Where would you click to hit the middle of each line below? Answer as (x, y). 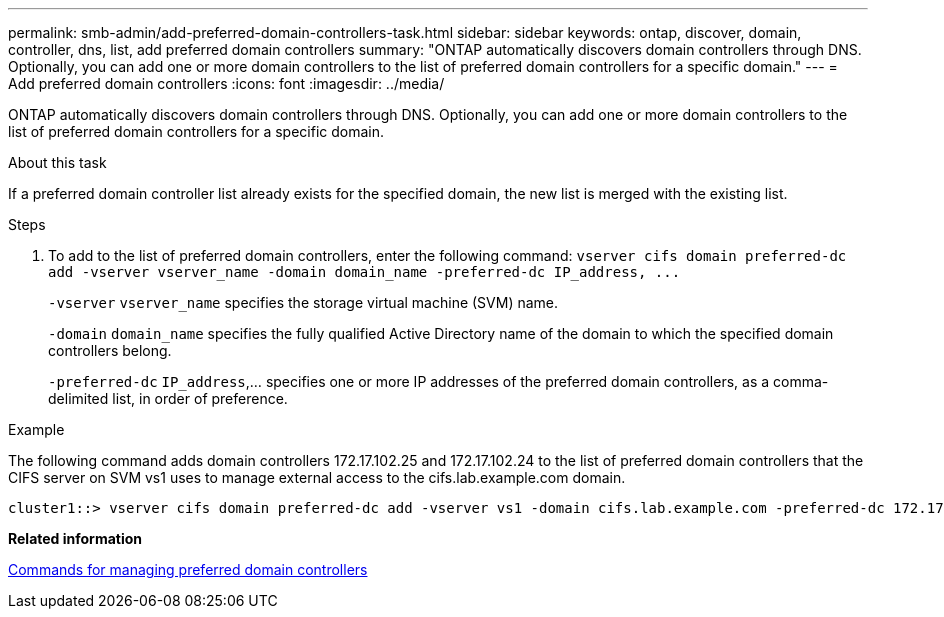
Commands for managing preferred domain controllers (188, 569)
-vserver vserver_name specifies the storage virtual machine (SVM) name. (303, 302)
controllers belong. (110, 350)
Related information (75, 538)
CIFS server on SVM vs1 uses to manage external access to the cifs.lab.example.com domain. (317, 477)
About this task (57, 162)
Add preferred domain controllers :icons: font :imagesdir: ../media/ (226, 83)
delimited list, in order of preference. (168, 398)
